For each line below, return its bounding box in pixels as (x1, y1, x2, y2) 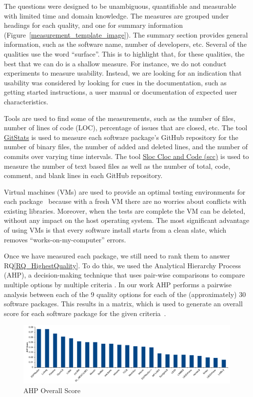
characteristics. (4, 96, 48, 106)
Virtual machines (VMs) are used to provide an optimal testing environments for (4, 186, 246, 197)
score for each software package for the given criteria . (4, 308, 166, 318)
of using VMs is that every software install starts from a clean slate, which (4, 225, 227, 235)
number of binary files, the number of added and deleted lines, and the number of (4, 141, 248, 152)
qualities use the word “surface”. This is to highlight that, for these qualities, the (4, 48, 245, 59)
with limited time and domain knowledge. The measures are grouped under (4, 10, 229, 20)
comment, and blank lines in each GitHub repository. (4, 170, 163, 180)
